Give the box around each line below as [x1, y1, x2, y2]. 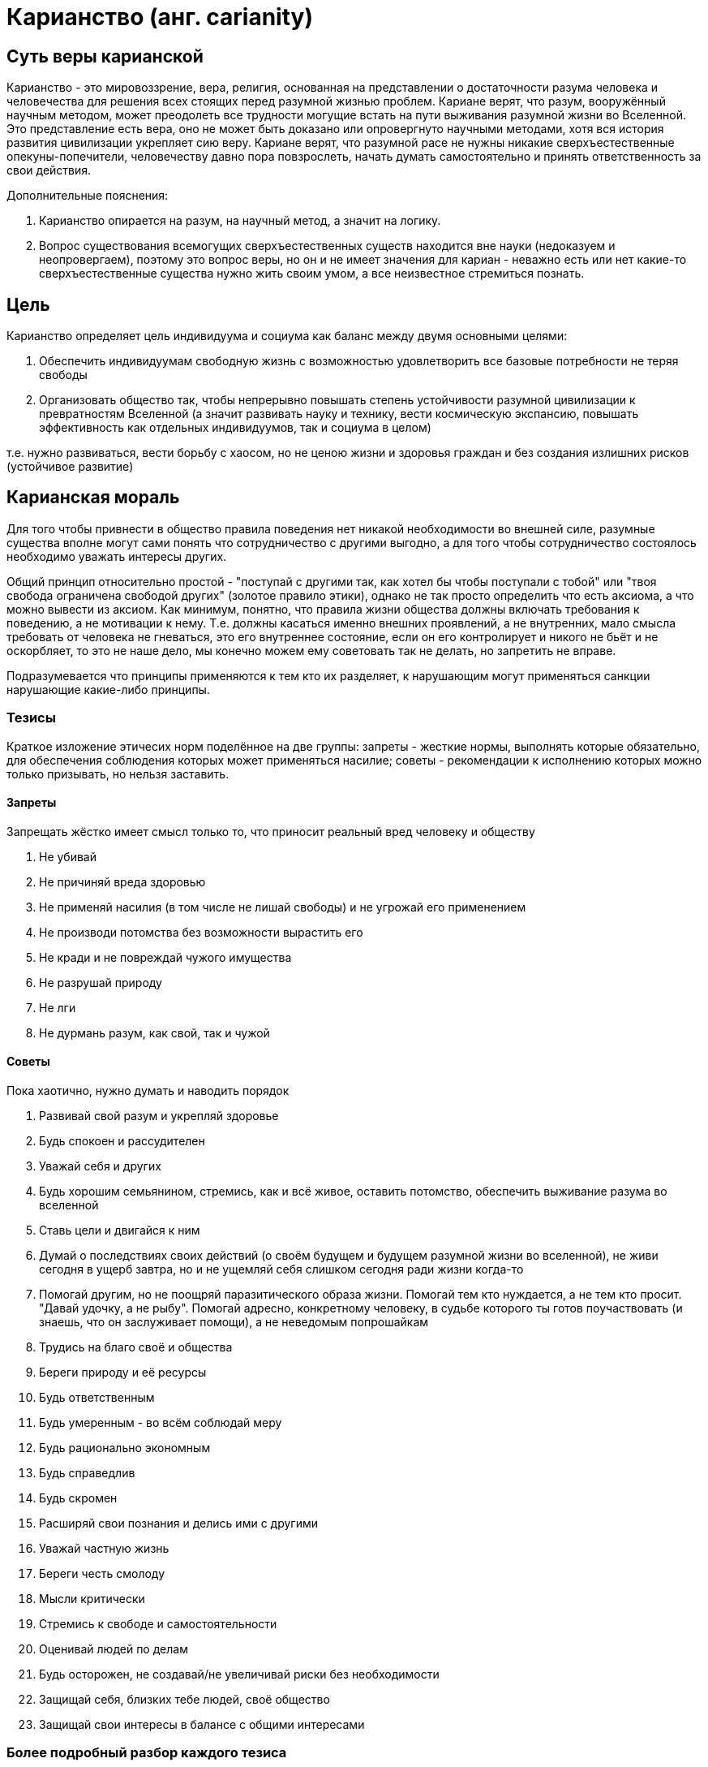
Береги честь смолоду [39, 1567, 165, 1581]
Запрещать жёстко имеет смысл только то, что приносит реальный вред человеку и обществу [6, 824, 535, 838]
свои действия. [6, 163, 92, 178]
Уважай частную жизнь [39, 1541, 169, 1556]
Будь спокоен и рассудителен [39, 1134, 205, 1149]
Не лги [39, 1000, 76, 1015]
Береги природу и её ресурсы [39, 1365, 207, 1380]
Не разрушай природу [39, 975, 162, 989]
